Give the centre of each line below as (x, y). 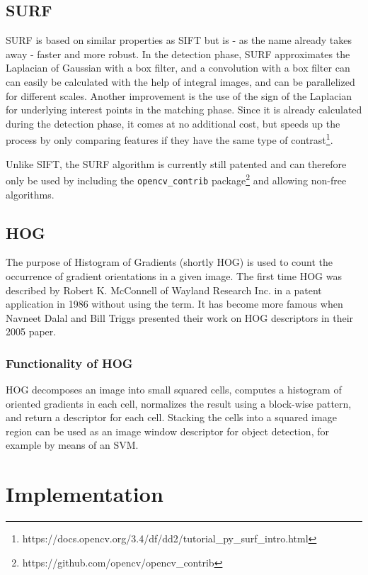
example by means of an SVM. (72, 445)
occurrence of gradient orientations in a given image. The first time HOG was (174, 275)
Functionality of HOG (69, 363)
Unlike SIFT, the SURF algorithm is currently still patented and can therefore (176, 163)
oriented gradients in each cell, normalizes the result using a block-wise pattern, (179, 403)
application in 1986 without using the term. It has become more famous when (174, 304)
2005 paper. (31, 331)
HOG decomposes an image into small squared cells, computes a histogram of (174, 390)
